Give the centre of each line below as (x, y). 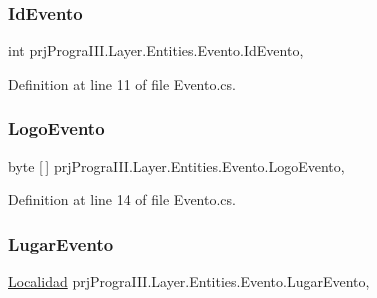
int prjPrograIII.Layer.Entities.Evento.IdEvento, (156, 50)
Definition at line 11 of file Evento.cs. (122, 83)
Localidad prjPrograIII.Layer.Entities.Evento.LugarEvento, (189, 281)
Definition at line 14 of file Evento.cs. (122, 199)
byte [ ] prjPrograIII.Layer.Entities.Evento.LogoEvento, (176, 165)
